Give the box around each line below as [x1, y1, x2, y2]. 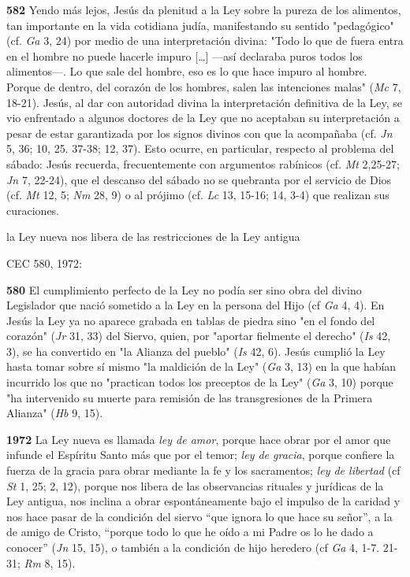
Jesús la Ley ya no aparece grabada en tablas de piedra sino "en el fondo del [6, 312, 375, 328]
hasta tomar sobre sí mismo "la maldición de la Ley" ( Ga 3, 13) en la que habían [6, 358, 397, 375]
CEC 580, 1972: [6, 254, 82, 271]
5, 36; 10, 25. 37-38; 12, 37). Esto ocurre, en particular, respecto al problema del [6, 140, 394, 157]
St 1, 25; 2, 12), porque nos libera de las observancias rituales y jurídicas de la [6, 477, 384, 494]
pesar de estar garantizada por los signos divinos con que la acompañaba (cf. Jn [6, 124, 393, 141]
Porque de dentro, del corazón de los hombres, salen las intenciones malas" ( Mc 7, [6, 78, 401, 94]
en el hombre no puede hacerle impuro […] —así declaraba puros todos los [6, 47, 363, 64]
